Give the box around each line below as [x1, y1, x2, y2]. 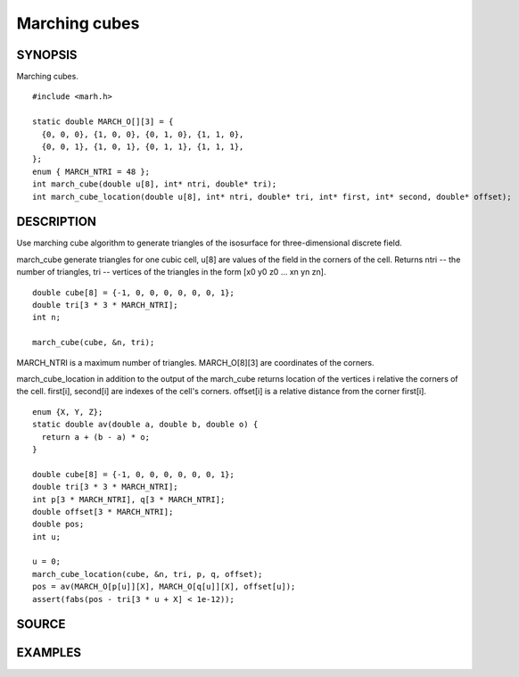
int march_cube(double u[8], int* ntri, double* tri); [32, 179, 277, 189]
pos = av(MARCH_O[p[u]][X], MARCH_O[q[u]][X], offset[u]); [32, 582, 296, 592]
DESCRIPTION [16, 214, 97, 229]
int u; [32, 532, 62, 541]
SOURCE [16, 616, 66, 632]
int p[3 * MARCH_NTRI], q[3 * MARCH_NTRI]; [32, 494, 226, 504]
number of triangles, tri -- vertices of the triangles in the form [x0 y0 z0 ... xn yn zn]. [16, 267, 326, 277]
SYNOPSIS [16, 47, 78, 62]
